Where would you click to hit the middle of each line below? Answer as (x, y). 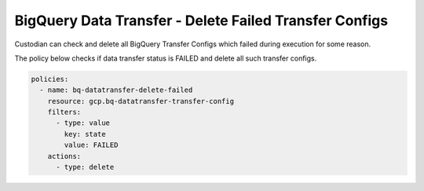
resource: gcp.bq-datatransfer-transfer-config (141, 101)
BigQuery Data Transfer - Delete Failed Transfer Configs (201, 20)
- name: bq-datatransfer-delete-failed (116, 90)
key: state (85, 134)
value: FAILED (91, 145)
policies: (50, 79)
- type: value (83, 123)
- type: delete (85, 167)
